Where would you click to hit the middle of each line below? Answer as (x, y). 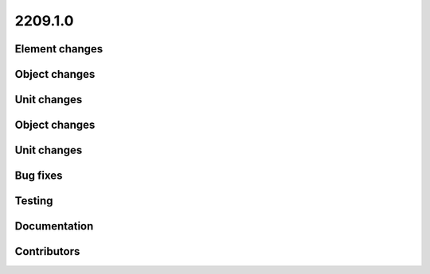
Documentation (54, 226)
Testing (34, 201)
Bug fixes (39, 176)
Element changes (59, 49)
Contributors (47, 251)
